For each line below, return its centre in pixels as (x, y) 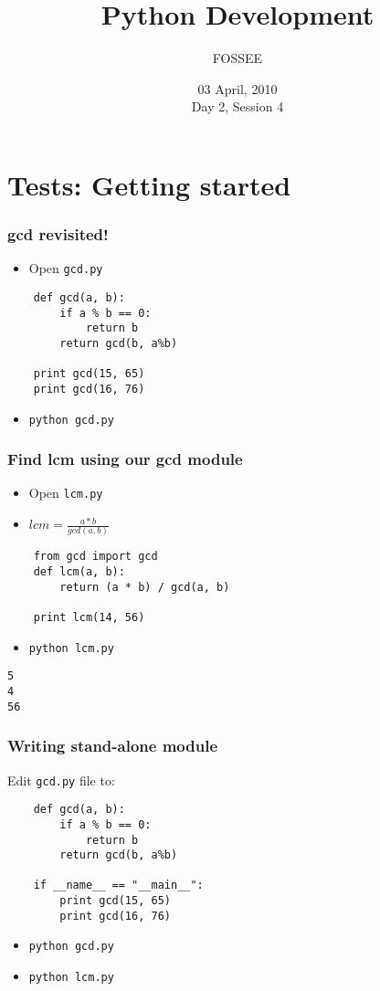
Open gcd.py (66, 268)
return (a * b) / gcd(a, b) (145, 587)
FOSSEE (237, 58)
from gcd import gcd (95, 557)
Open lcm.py (66, 493)
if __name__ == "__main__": (118, 886)
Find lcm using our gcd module (125, 459)
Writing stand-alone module (113, 746)
